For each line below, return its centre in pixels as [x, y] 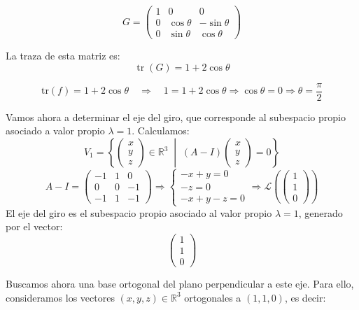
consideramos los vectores [60, 297]
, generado [321, 212]
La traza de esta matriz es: [63, 56]
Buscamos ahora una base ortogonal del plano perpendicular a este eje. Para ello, [180, 283]
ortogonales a [213, 297]
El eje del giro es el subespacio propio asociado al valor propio [139, 212]
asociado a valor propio [55, 131]
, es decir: [305, 297]
